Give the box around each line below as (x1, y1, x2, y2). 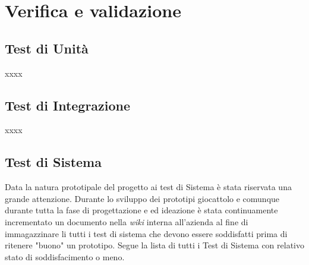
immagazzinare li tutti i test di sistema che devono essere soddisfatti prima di (5, 227, 288, 239)
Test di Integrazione (5, 96, 131, 114)
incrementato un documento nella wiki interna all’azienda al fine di (5, 215, 248, 228)
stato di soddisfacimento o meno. (5, 250, 125, 263)
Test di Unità (5, 39, 89, 57)
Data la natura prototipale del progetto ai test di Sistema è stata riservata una (5, 181, 292, 193)
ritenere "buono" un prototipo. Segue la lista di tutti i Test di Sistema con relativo (5, 239, 304, 251)
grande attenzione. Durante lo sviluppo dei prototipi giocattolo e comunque (5, 192, 280, 204)
